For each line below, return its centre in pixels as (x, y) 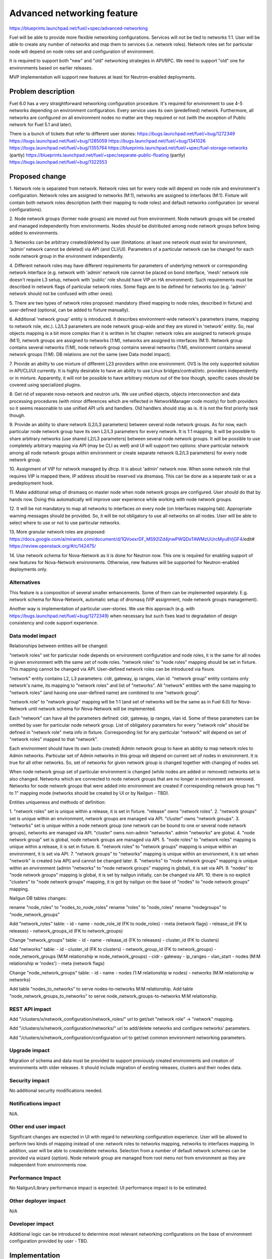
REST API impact (30, 1009)
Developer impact (31, 1224)
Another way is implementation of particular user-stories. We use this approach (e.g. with (102, 609)
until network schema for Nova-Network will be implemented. (92, 709)
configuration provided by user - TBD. (49, 1241)
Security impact (29, 1080)
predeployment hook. (31, 483)
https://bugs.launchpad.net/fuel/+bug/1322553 (58, 162)
